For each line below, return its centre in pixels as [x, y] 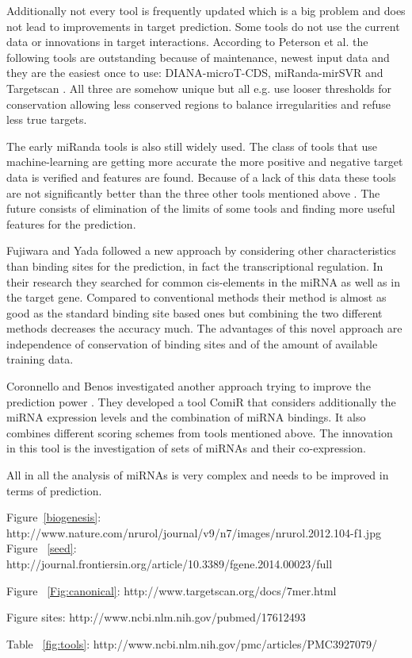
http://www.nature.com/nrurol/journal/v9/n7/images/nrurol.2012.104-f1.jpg [194, 532]
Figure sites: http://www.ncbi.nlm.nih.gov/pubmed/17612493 [156, 617]
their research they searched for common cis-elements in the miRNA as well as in [203, 281]
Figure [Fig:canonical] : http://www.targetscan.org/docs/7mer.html [172, 590]
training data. [40, 359]
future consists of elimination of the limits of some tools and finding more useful [201, 208]
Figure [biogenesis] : [54, 517]
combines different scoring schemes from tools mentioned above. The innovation [200, 432]
